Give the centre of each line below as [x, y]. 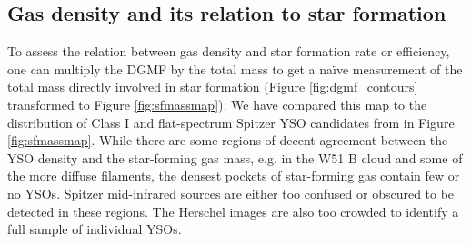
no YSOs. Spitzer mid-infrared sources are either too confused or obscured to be [231, 193]
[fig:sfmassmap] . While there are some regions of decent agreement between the [228, 140]
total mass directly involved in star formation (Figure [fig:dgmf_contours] [213, 87]
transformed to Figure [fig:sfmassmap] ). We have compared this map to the [217, 104]
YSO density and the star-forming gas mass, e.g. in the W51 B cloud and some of [235, 157]
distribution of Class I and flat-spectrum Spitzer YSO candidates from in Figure [231, 122]
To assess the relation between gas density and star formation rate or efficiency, [229, 51]
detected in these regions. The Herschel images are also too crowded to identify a [233, 211]
